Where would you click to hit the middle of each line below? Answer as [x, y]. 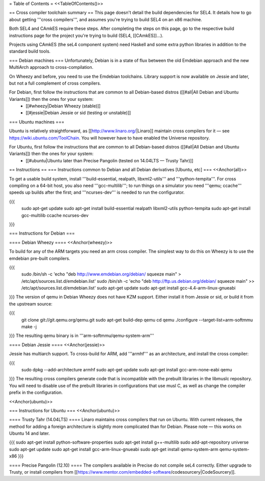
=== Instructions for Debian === [42, 233]
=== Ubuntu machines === [37, 122]
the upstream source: [31, 304]
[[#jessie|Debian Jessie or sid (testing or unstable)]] [78, 113]
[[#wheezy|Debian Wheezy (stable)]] [63, 106]
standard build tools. [30, 51]
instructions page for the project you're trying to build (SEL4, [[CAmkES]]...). [86, 35]
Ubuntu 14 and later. [29, 433]
